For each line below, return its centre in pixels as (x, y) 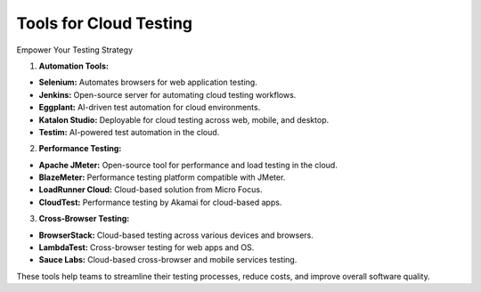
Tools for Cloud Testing (105, 23)
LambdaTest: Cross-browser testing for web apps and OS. (147, 247)
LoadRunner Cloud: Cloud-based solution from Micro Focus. (151, 190)
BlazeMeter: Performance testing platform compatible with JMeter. (162, 177)
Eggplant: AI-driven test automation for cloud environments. (150, 108)
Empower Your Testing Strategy (75, 50)
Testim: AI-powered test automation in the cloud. (129, 132)
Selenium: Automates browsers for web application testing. (148, 82)
